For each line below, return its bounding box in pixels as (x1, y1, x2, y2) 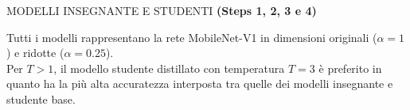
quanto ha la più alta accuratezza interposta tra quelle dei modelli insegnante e (6, 75, 393, 92)
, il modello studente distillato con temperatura (53, 59, 285, 76)
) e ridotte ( (6, 44, 64, 61)
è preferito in (318, 59, 382, 76)
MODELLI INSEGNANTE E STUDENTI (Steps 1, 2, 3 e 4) (6, 2, 317, 18)
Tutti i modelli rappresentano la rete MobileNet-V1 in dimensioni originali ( (6, 28, 377, 45)
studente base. (6, 90, 76, 107)
